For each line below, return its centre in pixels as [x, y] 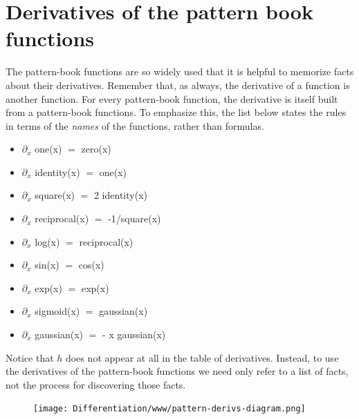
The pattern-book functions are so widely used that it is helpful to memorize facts [180, 71]
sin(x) [47, 265]
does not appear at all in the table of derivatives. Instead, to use [202, 357]
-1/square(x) [135, 218]
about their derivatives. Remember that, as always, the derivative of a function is [178, 85]
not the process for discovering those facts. [96, 384]
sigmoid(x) [57, 311]
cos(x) [91, 265]
